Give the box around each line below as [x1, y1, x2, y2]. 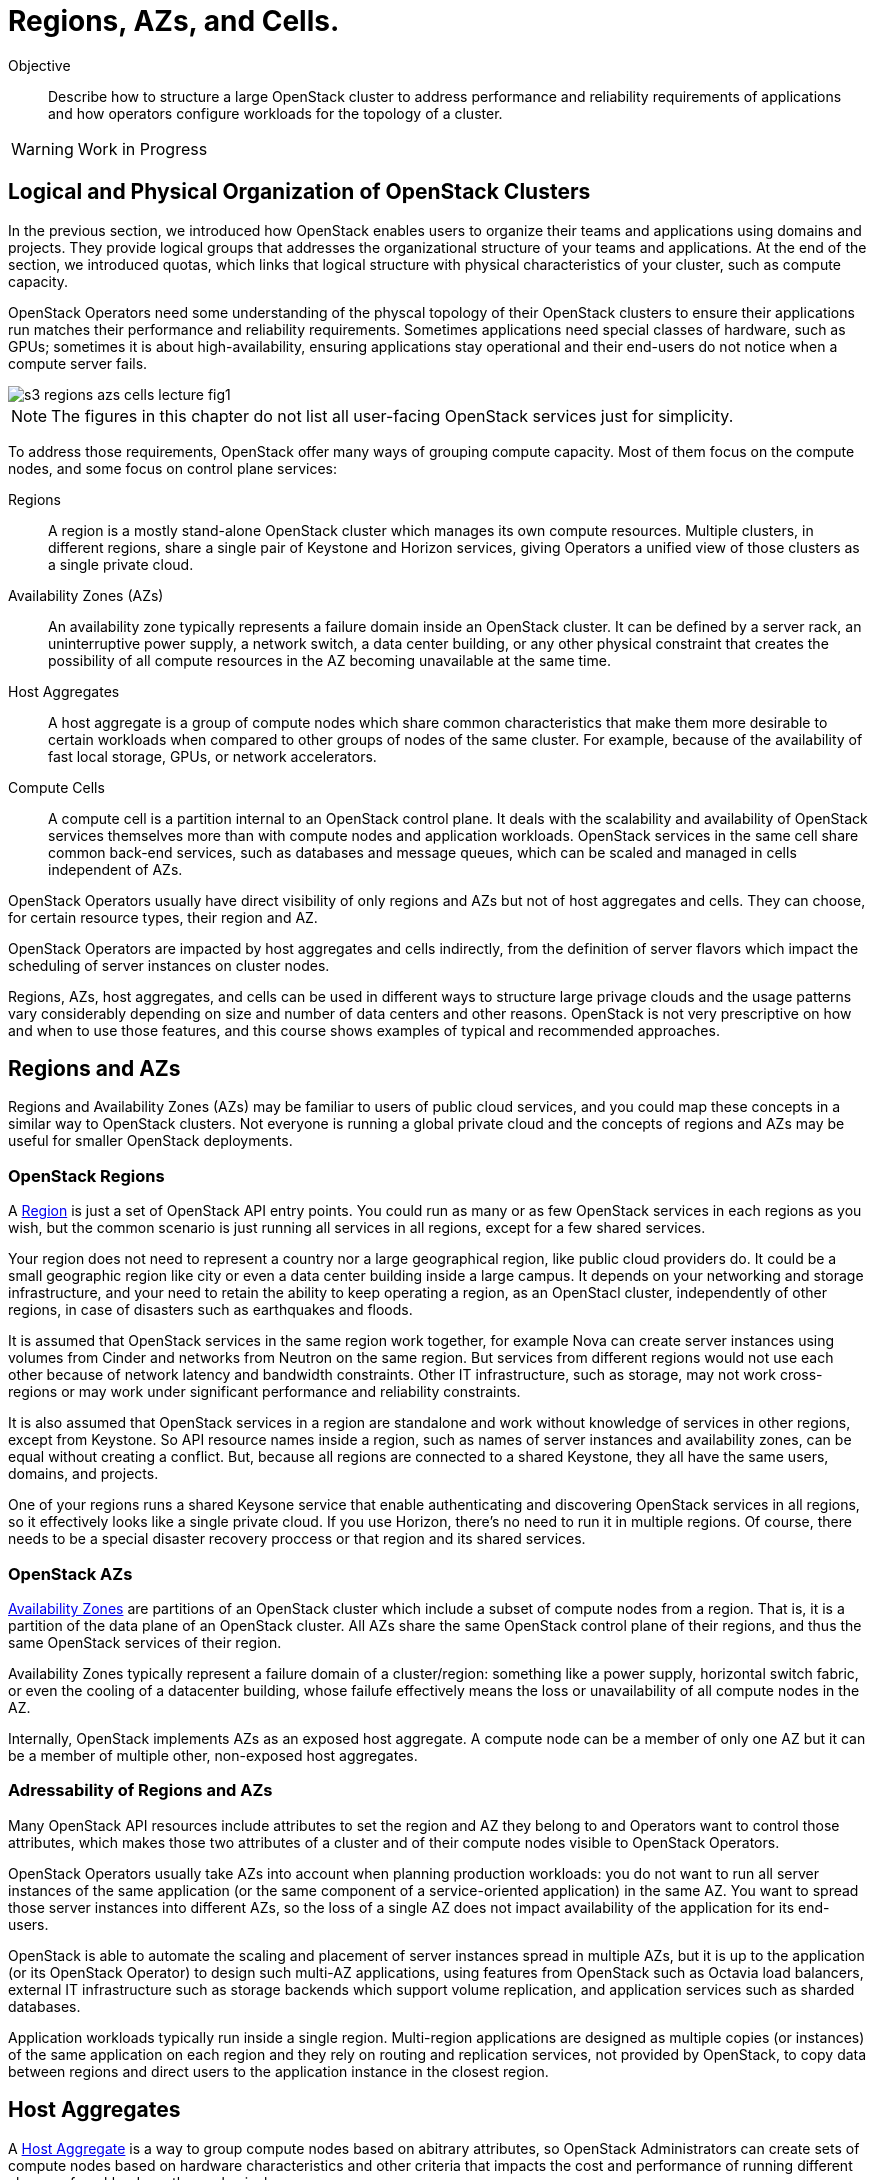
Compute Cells [8, 778, 105, 796]
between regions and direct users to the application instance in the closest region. [8, 2062, 549, 2080]
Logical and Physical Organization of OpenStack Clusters [8, 179, 591, 205]
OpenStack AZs [8, 1563, 133, 1584]
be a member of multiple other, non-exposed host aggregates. [8, 1746, 418, 1764]
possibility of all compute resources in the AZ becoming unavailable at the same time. [48, 651, 611, 669]
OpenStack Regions [8, 1165, 165, 1186]
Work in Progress [77, 138, 208, 159]
